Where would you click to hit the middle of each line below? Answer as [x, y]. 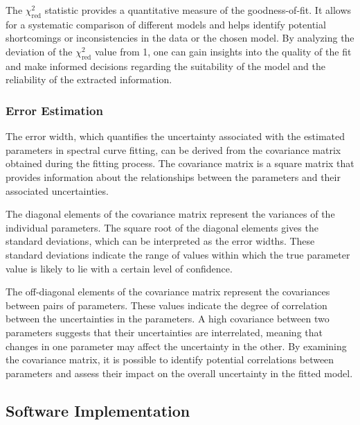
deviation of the [39, 51]
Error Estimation [54, 110]
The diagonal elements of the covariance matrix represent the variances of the [170, 214]
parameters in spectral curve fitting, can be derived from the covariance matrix [173, 149]
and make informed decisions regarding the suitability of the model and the [165, 66]
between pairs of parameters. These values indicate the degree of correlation [166, 305]
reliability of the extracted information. [89, 79]
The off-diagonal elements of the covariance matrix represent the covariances [168, 292]
